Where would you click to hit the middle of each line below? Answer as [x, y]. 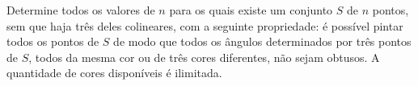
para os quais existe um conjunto [251, 10]
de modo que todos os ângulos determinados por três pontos [262, 41]
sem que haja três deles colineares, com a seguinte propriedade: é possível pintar [205, 25]
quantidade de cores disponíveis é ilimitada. [114, 73]
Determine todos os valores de [81, 10]
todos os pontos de [53, 41]
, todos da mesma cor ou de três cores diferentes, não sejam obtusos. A [204, 57]
